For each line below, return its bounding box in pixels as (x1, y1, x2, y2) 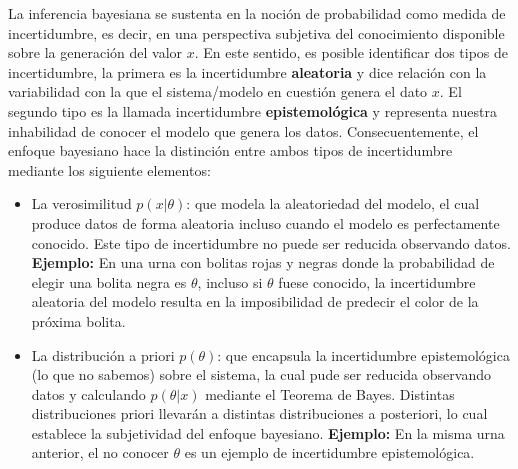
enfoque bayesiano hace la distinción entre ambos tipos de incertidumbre (8, 140, 453, 161)
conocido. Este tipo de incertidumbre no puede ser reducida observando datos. (31, 232, 511, 253)
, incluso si (197, 271, 263, 292)
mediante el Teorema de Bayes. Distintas (205, 383, 455, 404)
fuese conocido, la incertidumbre (278, 271, 476, 292)
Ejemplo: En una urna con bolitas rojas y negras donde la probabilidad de (31, 252, 495, 273)
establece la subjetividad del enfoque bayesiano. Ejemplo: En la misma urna (31, 422, 505, 443)
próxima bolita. (31, 310, 126, 331)
